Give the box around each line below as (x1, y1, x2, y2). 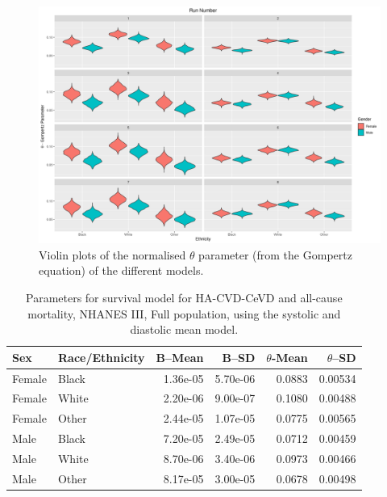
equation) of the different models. (39, 262, 204, 279)
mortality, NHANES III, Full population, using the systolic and (27, 305, 341, 322)
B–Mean (156, 348, 204, 365)
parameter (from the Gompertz (198, 246, 352, 263)
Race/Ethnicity (57, 348, 145, 365)
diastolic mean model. (130, 321, 239, 338)
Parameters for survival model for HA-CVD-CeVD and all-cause (26, 289, 343, 305)
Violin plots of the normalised (39, 246, 186, 263)
